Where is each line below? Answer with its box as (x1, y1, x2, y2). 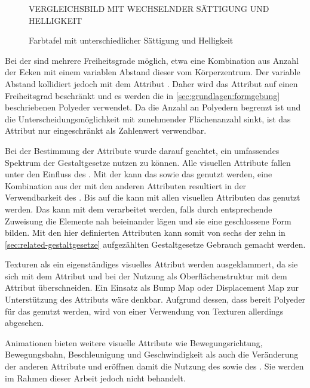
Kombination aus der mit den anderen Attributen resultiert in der (5, 179, 247, 192)
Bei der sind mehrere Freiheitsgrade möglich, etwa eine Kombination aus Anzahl (5, 54, 299, 66)
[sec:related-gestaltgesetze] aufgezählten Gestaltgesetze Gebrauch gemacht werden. (5, 238, 306, 250)
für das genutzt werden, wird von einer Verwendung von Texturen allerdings (5, 304, 284, 317)
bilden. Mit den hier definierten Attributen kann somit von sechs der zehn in (5, 226, 286, 239)
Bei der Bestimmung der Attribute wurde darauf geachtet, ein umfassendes (5, 144, 280, 156)
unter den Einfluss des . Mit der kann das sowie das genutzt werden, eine (5, 168, 272, 180)
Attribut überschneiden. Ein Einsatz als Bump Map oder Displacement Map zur (5, 281, 299, 294)
